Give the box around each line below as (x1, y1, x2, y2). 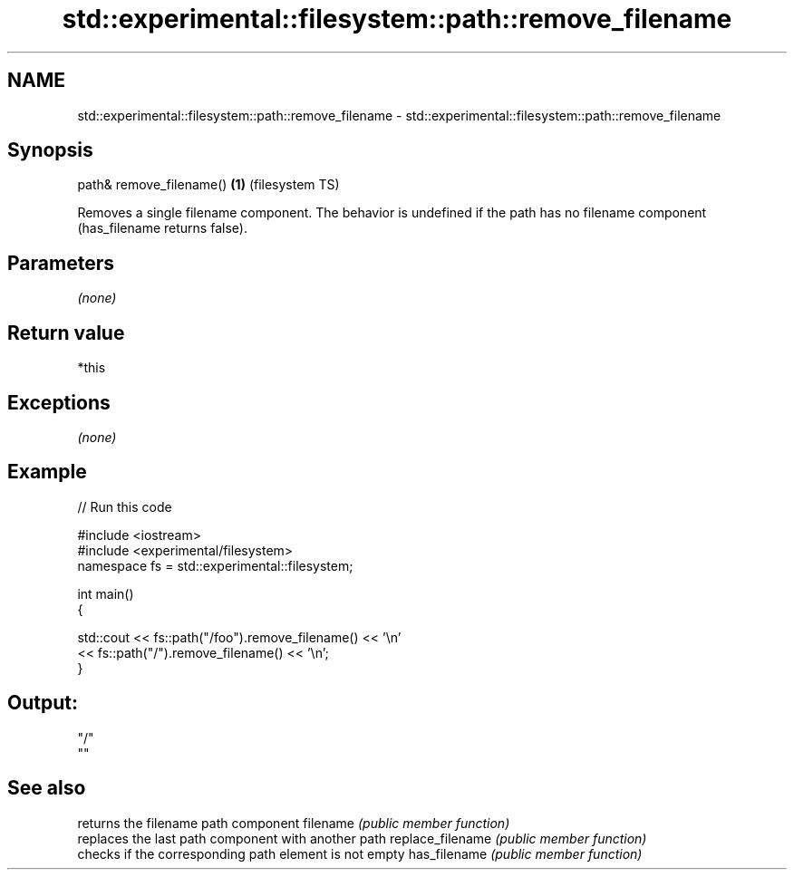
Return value (7, 321, 125, 344)
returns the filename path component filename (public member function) (77, 814, 510, 831)
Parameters (7, 251, 114, 275)
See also (7, 776, 86, 800)
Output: (7, 691, 78, 715)
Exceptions (7, 390, 111, 414)
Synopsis (7, 139, 93, 162)
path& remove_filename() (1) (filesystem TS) (77, 177, 340, 193)
